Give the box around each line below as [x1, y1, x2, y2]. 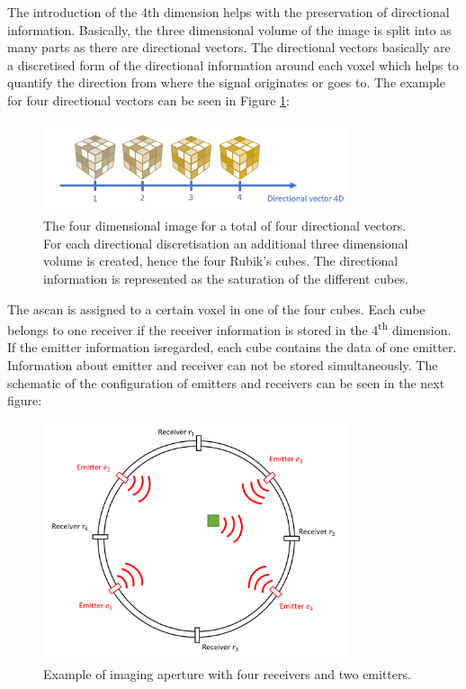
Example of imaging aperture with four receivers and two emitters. [43, 665, 411, 683]
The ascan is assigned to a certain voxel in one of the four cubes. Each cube [7, 299, 426, 318]
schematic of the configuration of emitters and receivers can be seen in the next [7, 373, 445, 392]
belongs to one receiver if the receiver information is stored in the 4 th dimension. [7, 318, 452, 339]
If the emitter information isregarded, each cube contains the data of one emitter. [7, 338, 457, 357]
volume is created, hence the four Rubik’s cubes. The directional [43, 251, 399, 270]
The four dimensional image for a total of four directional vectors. [43, 216, 407, 235]
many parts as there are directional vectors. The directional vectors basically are [7, 38, 451, 57]
